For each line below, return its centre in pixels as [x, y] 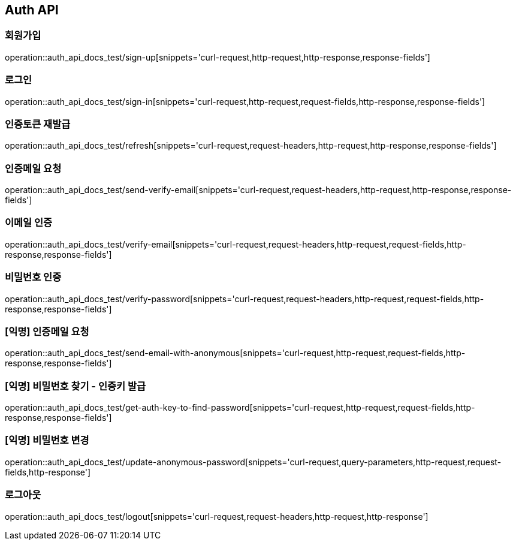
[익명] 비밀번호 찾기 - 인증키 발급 [76, 386]
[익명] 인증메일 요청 [47, 331]
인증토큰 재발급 [38, 124]
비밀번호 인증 [33, 277]
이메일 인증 [29, 223]
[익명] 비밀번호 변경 [47, 440]
